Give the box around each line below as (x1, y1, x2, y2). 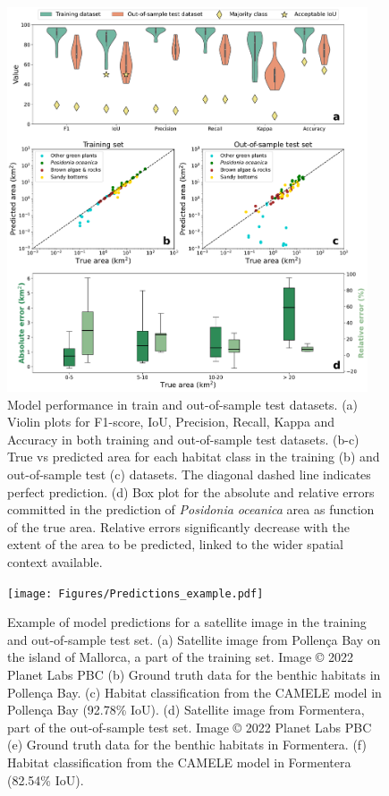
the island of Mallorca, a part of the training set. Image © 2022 (7, 648, 354, 666)
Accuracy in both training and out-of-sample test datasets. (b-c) (7, 429, 359, 448)
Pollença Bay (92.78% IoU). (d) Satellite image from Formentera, (7, 700, 365, 719)
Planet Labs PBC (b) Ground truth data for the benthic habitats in (7, 665, 381, 684)
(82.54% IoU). (7, 770, 84, 789)
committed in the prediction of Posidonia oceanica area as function (7, 500, 375, 519)
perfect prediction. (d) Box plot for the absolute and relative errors (7, 482, 375, 501)
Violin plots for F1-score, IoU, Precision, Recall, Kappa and (7, 412, 335, 431)
